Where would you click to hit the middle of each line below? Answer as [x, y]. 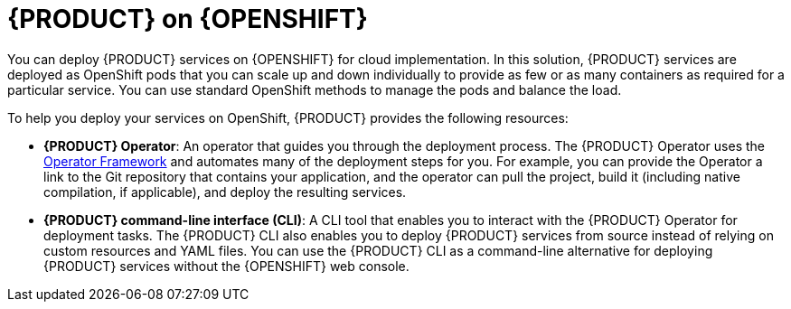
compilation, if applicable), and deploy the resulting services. [225, 192]
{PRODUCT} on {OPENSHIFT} [188, 19]
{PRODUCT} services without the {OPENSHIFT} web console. [226, 266]
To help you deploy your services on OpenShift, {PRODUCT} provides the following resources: [288, 117]
